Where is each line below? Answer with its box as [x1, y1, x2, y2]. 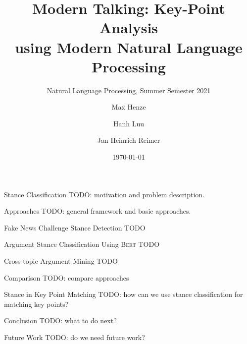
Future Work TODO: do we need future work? [4, 332, 145, 342]
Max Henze [111, 102, 146, 112]
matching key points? [4, 298, 69, 309]
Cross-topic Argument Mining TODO [4, 256, 118, 266]
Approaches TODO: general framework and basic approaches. [4, 206, 191, 216]
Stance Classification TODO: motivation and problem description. [4, 189, 204, 199]
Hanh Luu [113, 118, 145, 128]
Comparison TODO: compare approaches [4, 272, 129, 283]
